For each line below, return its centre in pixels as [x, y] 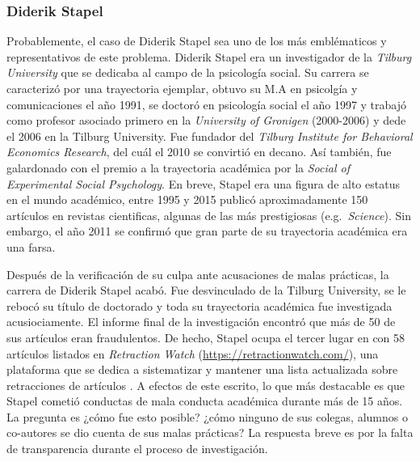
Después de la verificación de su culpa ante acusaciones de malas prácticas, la [198, 274]
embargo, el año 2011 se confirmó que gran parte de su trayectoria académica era [207, 231]
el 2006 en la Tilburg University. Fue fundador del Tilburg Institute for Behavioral [210, 136]
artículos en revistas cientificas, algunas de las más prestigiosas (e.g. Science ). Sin [209, 215]
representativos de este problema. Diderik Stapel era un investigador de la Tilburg [209, 56]
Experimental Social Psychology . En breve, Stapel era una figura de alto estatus [203, 183]
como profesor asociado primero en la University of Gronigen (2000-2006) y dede [206, 120]
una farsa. [31, 246]
